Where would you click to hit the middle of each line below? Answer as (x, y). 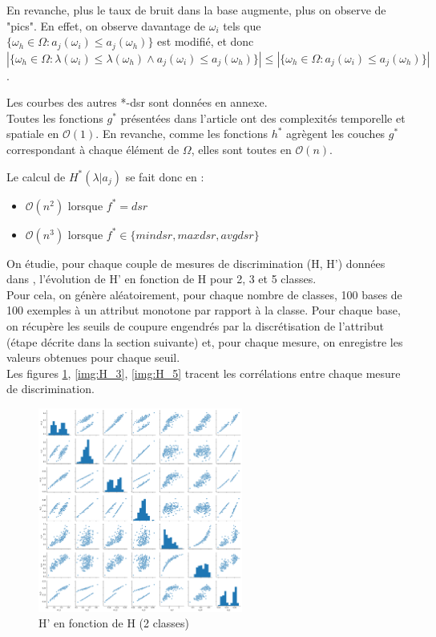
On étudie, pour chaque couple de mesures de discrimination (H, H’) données (196, 263)
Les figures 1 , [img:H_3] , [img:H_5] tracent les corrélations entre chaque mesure (204, 373)
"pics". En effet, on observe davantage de (106, 25)
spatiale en (33, 134)
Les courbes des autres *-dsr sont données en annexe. (137, 102)
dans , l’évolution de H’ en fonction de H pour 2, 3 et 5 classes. (161, 279)
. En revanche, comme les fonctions (182, 134)
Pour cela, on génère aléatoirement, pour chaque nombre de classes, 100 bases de (204, 294)
